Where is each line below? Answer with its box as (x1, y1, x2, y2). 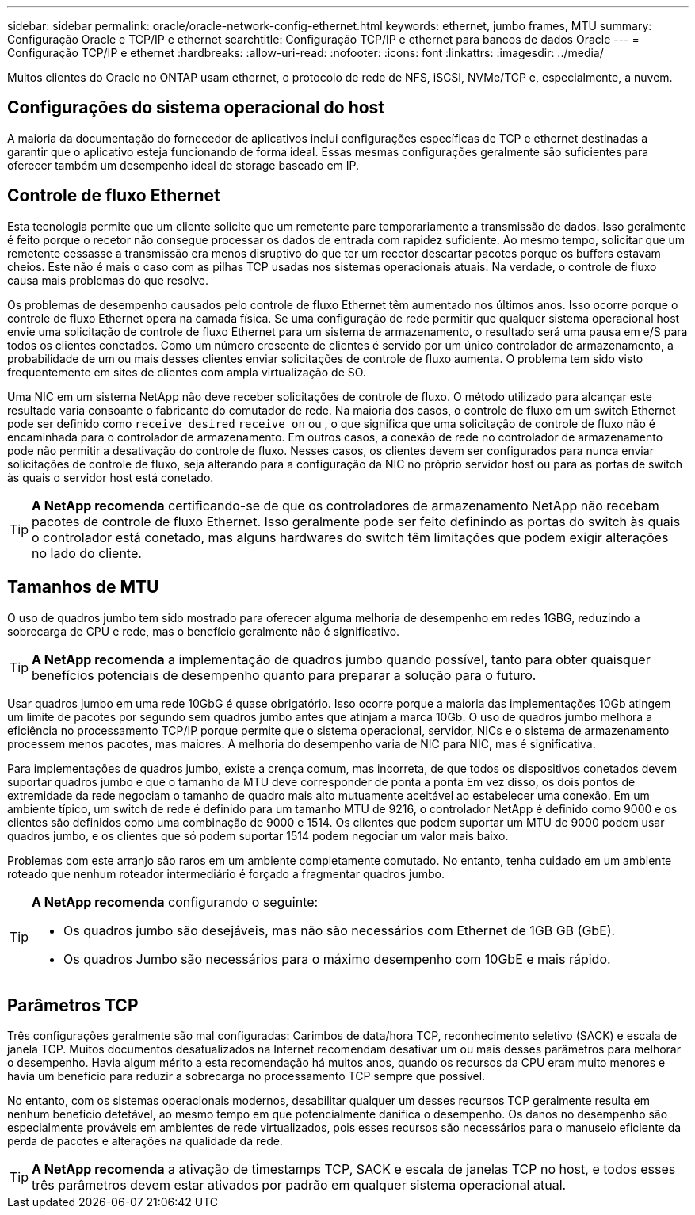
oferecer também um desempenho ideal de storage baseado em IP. (7, 158, 360, 172)
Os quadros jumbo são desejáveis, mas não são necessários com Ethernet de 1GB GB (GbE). (63, 922, 616, 938)
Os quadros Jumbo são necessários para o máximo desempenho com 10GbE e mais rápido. (63, 950, 611, 967)
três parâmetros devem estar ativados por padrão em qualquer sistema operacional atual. (32, 1177, 567, 1194)
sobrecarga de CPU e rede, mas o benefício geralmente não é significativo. (7, 624, 400, 638)
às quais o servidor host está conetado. (7, 470, 214, 484)
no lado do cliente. (32, 544, 142, 561)
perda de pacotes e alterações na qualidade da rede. (7, 1134, 283, 1148)
